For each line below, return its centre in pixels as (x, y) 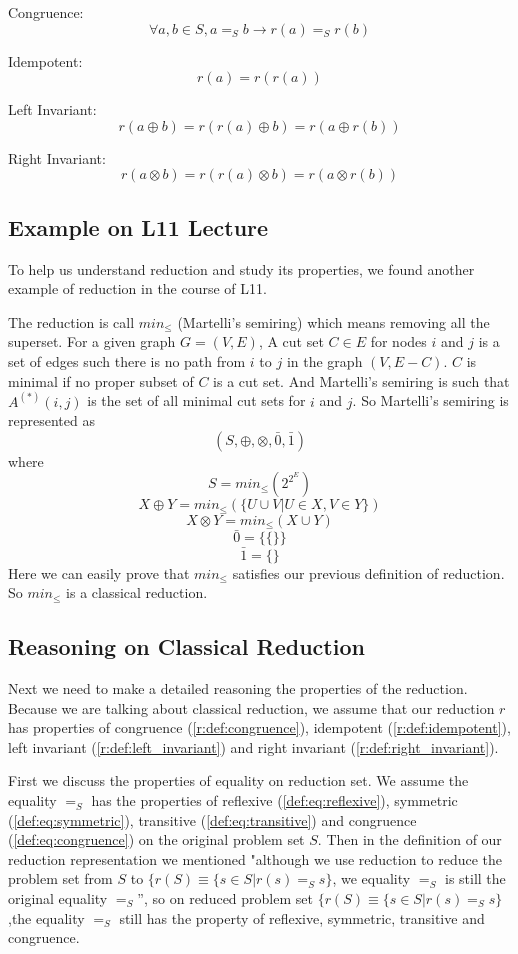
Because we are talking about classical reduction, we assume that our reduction (251, 707)
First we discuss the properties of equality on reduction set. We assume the (238, 780)
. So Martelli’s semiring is (430, 400)
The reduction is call (71, 321)
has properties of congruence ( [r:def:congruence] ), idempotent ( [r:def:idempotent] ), (259, 727)
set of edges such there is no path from (127, 360)
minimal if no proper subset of (101, 380)
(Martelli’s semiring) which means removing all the (333, 321)
